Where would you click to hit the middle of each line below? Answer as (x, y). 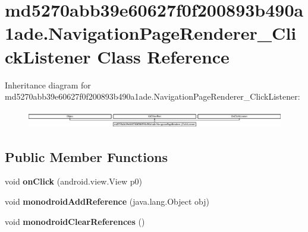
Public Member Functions (86, 156)
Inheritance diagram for (48, 85)
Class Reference (163, 56)
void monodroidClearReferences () (75, 221)
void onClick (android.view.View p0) (73, 181)
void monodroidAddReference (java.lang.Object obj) (107, 201)
